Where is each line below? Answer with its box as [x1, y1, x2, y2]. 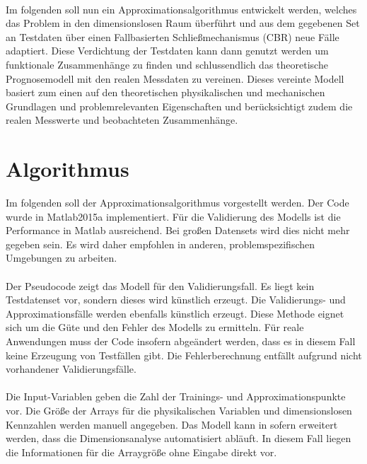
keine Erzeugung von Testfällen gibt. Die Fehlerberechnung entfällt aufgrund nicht [6, 347, 362, 362]
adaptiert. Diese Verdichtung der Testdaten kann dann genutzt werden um [6, 43, 329, 58]
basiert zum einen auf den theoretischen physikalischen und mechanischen [6, 85, 325, 100]
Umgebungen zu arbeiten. [6, 250, 117, 265]
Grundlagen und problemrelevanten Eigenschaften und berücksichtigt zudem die [6, 98, 353, 113]
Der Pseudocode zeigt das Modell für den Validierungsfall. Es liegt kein [6, 278, 315, 293]
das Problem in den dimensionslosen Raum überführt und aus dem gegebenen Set [6, 16, 360, 30]
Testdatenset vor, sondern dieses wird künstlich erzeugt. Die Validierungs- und [6, 292, 346, 307]
